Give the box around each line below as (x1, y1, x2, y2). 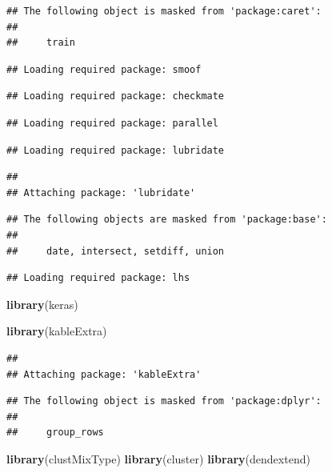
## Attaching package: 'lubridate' (6, 186, 196, 198)
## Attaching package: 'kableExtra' (6, 368, 202, 380)
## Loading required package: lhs (6, 272, 190, 284)
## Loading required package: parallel (6, 117, 218, 129)
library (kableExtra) (6, 323, 107, 339)
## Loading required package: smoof (6, 63, 202, 75)
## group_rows (6, 427, 104, 439)
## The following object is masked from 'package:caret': (6, 6, 322, 17)
